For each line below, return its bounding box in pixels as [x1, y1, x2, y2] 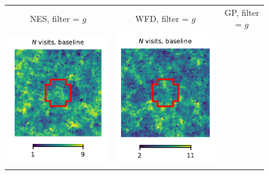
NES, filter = [30, 12, 79, 24]
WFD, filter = [135, 12, 189, 24]
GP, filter [224, 5, 259, 18]
